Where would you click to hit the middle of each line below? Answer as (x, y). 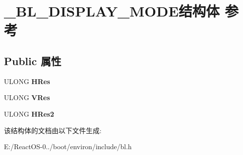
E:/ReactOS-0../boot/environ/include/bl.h (68, 146)
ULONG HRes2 (29, 113)
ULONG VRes (27, 97)
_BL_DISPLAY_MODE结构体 (112, 11)
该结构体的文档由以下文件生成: (53, 130)
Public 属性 (33, 60)
